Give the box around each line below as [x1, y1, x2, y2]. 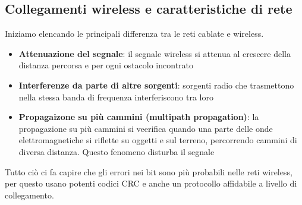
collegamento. [5, 188, 54, 201]
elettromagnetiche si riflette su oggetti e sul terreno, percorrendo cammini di [18, 134, 297, 146]
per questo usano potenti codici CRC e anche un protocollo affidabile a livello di [5, 177, 297, 190]
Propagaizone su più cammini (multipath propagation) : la [18, 111, 259, 123]
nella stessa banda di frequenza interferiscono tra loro [18, 90, 213, 103]
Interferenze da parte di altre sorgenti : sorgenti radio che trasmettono [18, 78, 294, 91]
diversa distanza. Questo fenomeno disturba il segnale [18, 145, 215, 157]
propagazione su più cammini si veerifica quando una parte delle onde [18, 122, 273, 134]
